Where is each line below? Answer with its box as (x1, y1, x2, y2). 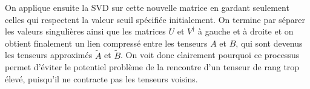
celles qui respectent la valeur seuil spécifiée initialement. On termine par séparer (5, 13, 306, 25)
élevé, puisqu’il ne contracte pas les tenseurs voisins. (5, 72, 198, 85)
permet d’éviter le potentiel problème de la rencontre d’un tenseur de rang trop (5, 61, 300, 73)
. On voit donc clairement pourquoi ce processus (120, 48, 300, 61)
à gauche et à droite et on (198, 25, 294, 38)
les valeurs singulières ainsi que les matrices (5, 25, 166, 38)
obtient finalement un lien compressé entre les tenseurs (5, 36, 208, 49)
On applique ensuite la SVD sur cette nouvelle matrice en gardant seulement (5, 1, 289, 13)
